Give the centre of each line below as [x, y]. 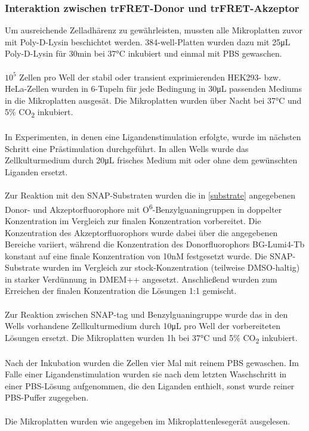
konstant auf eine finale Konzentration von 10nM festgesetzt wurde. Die [136, 255]
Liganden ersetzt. [36, 171]
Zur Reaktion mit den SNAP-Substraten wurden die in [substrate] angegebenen [150, 195]
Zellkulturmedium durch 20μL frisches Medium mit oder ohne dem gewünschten [151, 160]
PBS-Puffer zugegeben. [47, 397]
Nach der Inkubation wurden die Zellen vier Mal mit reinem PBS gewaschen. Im [152, 362]
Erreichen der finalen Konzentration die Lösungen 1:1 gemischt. [121, 291]
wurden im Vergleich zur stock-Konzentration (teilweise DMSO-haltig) [171, 267]
